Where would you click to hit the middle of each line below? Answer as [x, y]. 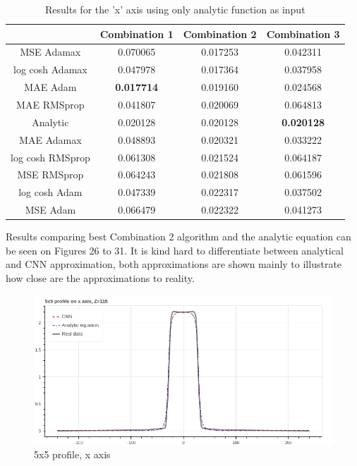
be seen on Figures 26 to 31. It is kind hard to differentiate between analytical [175, 250]
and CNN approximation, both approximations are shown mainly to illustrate [174, 264]
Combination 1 [137, 33]
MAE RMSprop [50, 104]
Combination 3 [303, 33]
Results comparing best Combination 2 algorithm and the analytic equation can [178, 237]
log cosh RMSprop [50, 157]
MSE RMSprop [50, 174]
